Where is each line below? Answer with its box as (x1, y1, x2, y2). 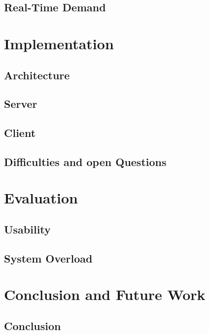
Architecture (4, 67, 70, 82)
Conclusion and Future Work (4, 284, 206, 304)
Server (4, 96, 37, 111)
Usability (4, 222, 51, 237)
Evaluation (4, 188, 78, 208)
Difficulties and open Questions (4, 154, 167, 169)
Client (4, 125, 36, 140)
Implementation (4, 33, 114, 53)
